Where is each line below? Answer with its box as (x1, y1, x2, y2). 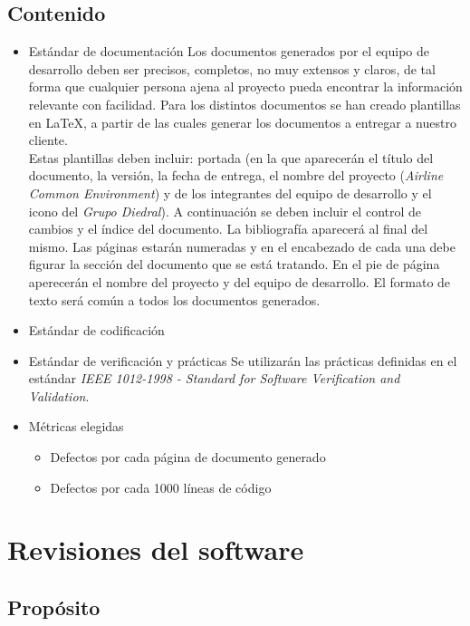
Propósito (7, 593, 101, 621)
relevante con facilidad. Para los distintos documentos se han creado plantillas (28, 94, 461, 113)
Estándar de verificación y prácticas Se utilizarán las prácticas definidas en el (28, 351, 457, 370)
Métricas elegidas (28, 417, 124, 436)
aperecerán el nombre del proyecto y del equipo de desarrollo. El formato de (28, 272, 451, 291)
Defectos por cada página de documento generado (50, 448, 326, 467)
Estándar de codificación (28, 321, 165, 340)
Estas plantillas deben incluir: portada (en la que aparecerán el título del (28, 148, 434, 167)
